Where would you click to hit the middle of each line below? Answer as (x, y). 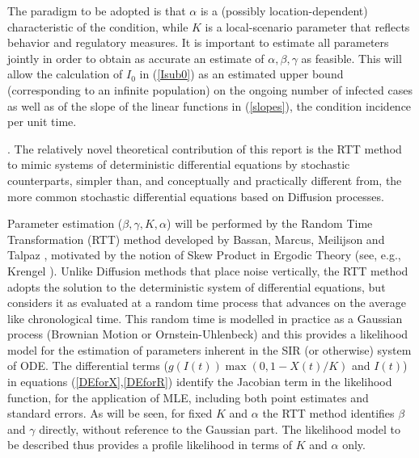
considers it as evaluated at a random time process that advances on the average (207, 303)
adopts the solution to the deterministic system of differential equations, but (197, 286)
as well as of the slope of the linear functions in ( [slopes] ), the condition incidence (209, 105)
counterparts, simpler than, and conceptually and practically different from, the (205, 180)
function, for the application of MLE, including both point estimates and (188, 397)
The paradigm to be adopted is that (97, 11)
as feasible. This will (351, 58)
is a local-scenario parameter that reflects (307, 26)
